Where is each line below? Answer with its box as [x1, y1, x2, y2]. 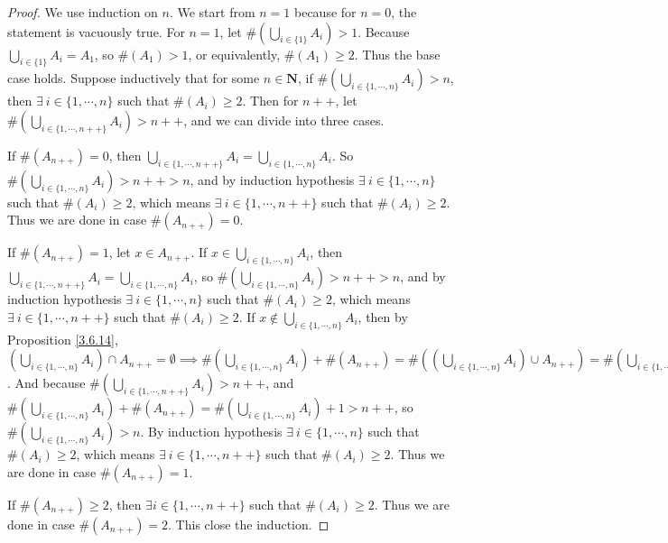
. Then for [242, 91, 299, 110]
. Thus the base [354, 44, 441, 63]
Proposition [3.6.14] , [7, 329, 118, 348]
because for [293, 3, 357, 21]
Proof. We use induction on [7, 3, 158, 21]
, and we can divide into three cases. [183, 110, 385, 129]
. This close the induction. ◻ [168, 514, 329, 533]
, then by [357, 307, 408, 326]
